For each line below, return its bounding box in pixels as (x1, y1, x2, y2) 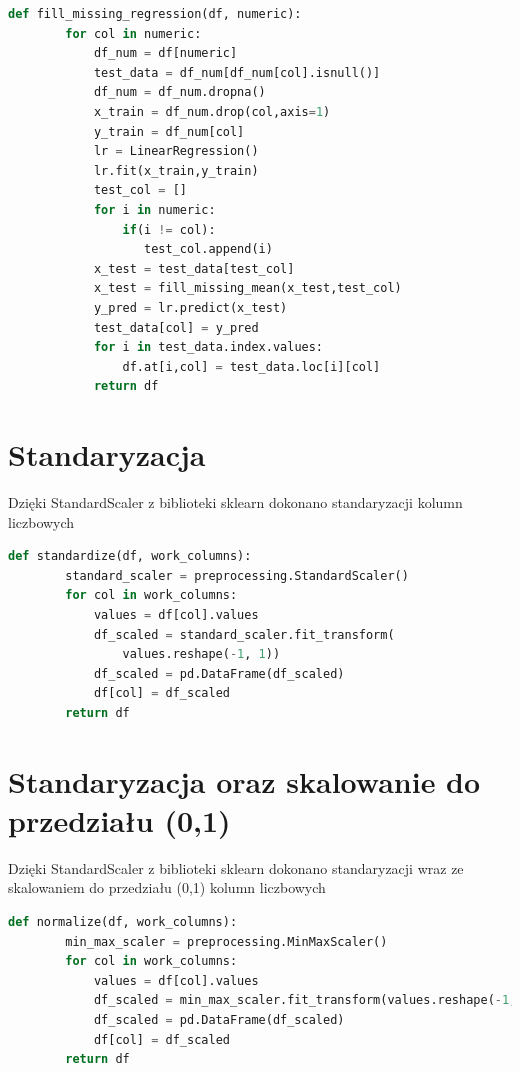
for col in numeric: (65, 26, 202, 41)
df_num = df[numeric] (93, 46, 238, 61)
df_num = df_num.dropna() (93, 85, 266, 100)
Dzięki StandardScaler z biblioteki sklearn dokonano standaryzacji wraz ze (8, 857, 464, 878)
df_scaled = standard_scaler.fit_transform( (93, 627, 395, 642)
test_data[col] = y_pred (93, 320, 259, 335)
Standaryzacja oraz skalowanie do (8, 760, 481, 801)
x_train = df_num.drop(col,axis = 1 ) (93, 104, 331, 119)
